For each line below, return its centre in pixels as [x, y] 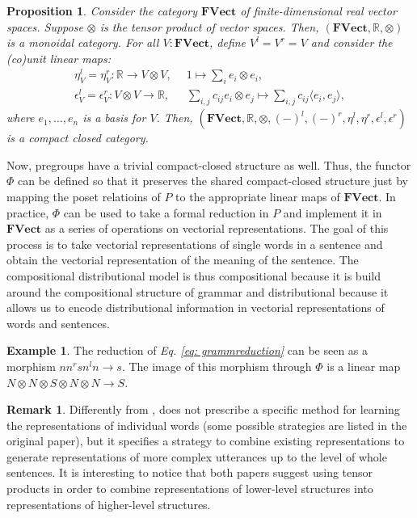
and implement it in [333, 212]
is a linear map [364, 366]
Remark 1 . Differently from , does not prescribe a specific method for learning [203, 409]
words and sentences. [58, 323]
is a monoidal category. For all [83, 42]
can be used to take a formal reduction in [166, 212]
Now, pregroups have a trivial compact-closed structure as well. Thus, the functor [209, 164]
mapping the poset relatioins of [84, 196]
